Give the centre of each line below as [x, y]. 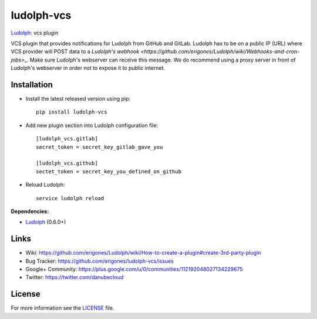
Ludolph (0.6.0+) [46, 222]
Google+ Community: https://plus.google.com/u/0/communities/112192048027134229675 [134, 269]
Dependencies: [30, 211]
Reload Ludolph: [45, 185]
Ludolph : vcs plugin [35, 33]
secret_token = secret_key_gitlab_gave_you [100, 147]
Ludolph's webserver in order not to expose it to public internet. [88, 68]
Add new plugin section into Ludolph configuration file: [92, 125]
